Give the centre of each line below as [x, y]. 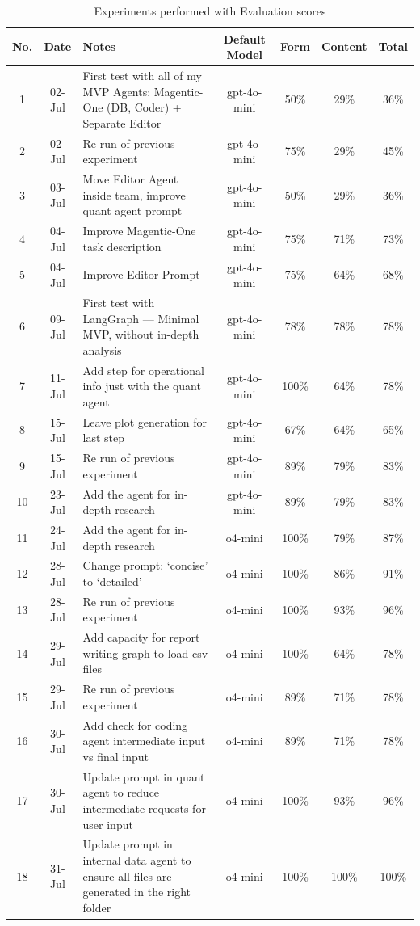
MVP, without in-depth [141, 334]
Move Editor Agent [130, 179]
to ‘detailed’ [112, 581]
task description [122, 246]
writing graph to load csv [145, 652]
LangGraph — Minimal [141, 318]
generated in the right [137, 892]
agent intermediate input [144, 741]
